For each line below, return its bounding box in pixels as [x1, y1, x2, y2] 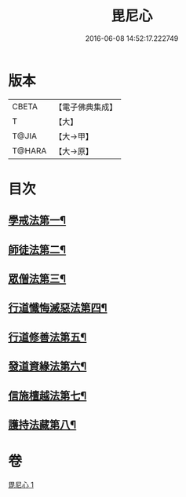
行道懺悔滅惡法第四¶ [8, 301, 108, 315]
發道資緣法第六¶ [8, 359, 87, 374]
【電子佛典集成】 [54, 101, 118, 112]
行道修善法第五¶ [8, 330, 87, 344]
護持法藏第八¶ [8, 418, 77, 431]
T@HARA [12, 145, 47, 156]
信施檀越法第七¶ [8, 388, 87, 402]
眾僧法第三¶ [8, 272, 67, 285]
